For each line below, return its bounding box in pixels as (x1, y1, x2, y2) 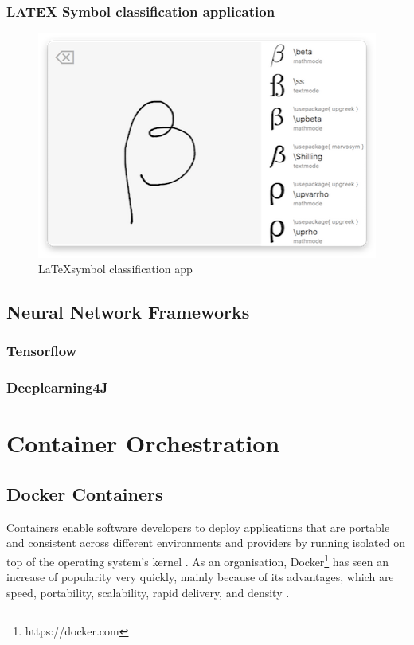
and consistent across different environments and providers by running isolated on (6, 534, 405, 551)
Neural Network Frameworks (6, 299, 250, 324)
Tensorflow (6, 341, 77, 361)
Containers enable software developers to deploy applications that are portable (6, 518, 390, 535)
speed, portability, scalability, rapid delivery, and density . (6, 584, 290, 600)
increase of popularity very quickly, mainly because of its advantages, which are (6, 569, 394, 585)
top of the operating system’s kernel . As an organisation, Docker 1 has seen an (6, 550, 389, 569)
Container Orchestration (6, 427, 280, 459)
